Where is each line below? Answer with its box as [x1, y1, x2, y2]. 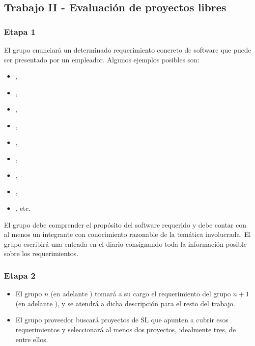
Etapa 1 [4, 25, 36, 37]
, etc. [15, 202, 31, 213]
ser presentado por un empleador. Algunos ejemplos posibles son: [4, 54, 199, 64]
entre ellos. [15, 334, 48, 344]
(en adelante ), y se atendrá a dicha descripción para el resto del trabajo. [15, 298, 235, 308]
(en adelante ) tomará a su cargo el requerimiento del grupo [51, 288, 231, 299]
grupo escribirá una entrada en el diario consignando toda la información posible [4, 238, 247, 249]
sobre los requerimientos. [4, 248, 79, 259]
